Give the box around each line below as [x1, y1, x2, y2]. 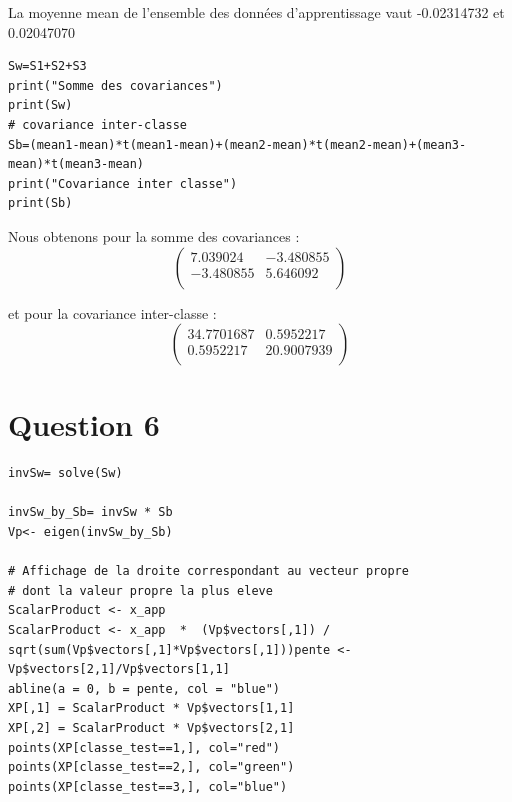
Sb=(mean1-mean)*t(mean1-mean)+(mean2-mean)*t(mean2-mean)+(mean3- [8, 137, 467, 152]
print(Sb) [8, 196, 73, 211]
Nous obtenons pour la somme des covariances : [8, 225, 300, 246]
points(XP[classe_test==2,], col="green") [8, 760, 295, 775]
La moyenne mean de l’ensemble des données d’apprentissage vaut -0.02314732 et [8, 2, 505, 22]
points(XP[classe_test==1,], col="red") [8, 740, 281, 755]
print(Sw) [8, 98, 73, 113]
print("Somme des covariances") [8, 78, 223, 93]
